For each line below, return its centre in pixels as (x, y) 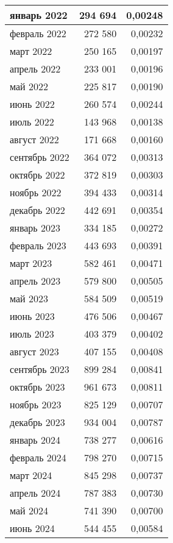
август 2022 (34, 139)
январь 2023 (35, 228)
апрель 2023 (35, 281)
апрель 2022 (35, 69)
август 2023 (34, 351)
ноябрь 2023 (36, 404)
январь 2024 (35, 440)
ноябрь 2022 (36, 192)
